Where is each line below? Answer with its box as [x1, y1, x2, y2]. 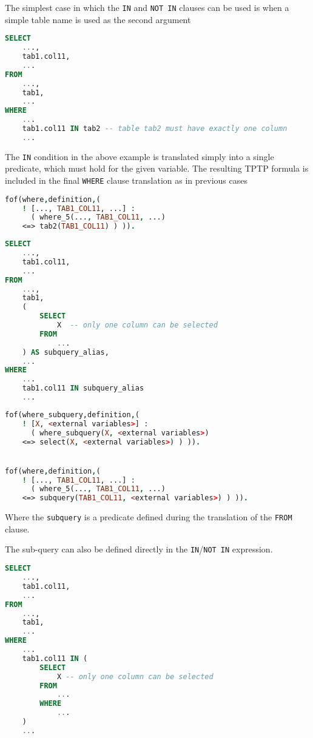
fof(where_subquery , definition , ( [5, 410, 140, 419]
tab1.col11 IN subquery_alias [22, 384, 144, 393]
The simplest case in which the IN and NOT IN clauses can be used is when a [5, 1, 289, 13]
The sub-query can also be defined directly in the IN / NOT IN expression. [5, 543, 273, 555]
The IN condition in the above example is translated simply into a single [5, 150, 274, 163]
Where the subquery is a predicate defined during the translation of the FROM [5, 511, 292, 523]
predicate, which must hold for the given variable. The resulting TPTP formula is [5, 162, 309, 175]
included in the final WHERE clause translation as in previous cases [5, 174, 247, 186]
